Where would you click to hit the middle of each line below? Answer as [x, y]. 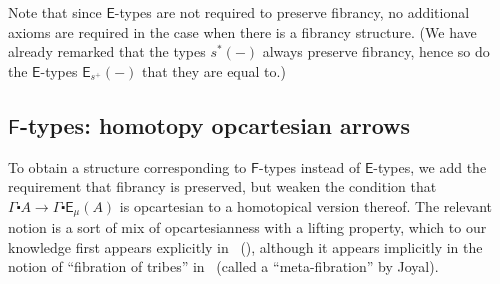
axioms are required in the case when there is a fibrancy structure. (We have [242, 31]
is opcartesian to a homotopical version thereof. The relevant [306, 205]
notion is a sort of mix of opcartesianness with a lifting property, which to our [247, 227]
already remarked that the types [107, 51]
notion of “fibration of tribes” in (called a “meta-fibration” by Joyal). [223, 266]
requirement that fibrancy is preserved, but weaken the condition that [222, 186]
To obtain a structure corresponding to [127, 166]
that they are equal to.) [213, 70]
